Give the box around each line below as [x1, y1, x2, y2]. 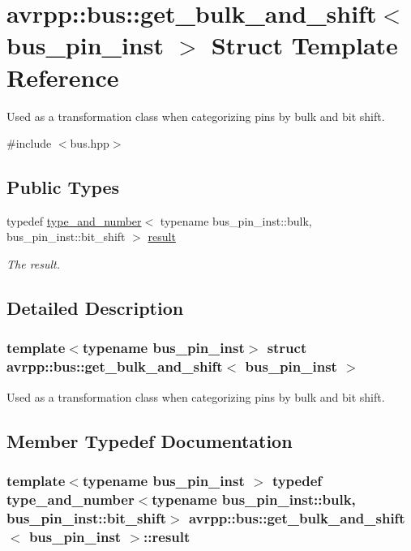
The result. [6, 256, 61, 273]
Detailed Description [6, 295, 184, 321]
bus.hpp [70, 135, 109, 152]
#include [6, 135, 52, 152]
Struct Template [211, 28, 398, 62]
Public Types [6, 174, 120, 200]
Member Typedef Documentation [6, 428, 293, 453]
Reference [6, 60, 119, 93]
